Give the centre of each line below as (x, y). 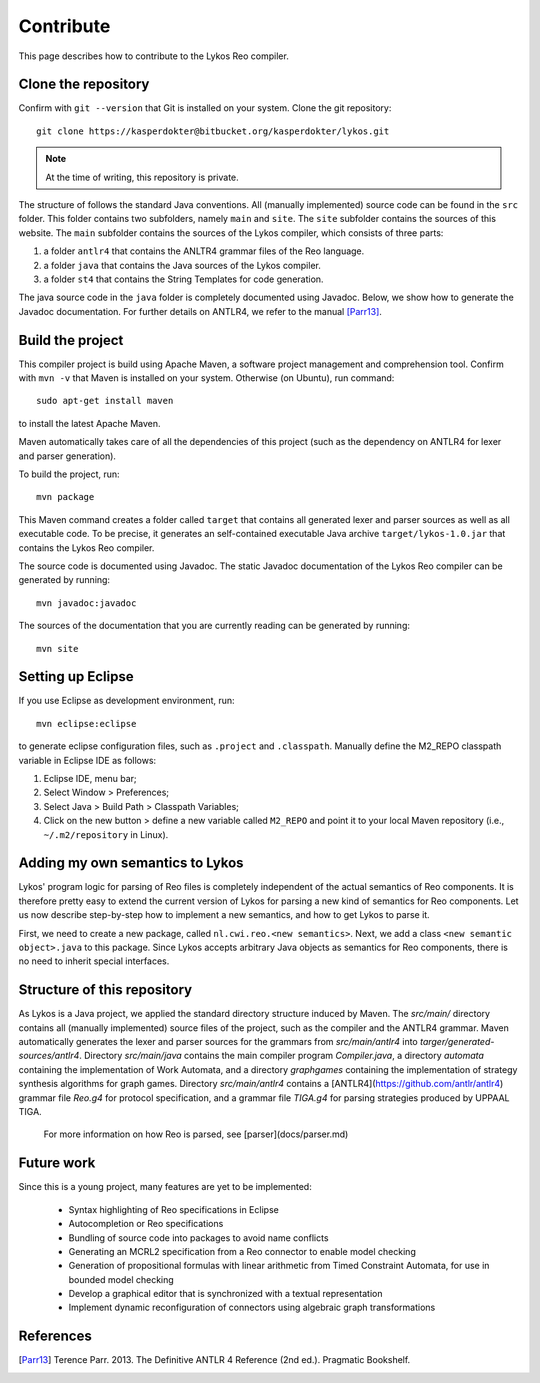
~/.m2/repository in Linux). (106, 834)
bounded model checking (121, 1279)
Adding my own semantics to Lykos (131, 863)
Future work (57, 1163)
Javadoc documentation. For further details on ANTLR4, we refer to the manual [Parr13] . (200, 311)
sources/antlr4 (49, 1056)
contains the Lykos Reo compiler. (86, 547)
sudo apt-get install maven (105, 401)
